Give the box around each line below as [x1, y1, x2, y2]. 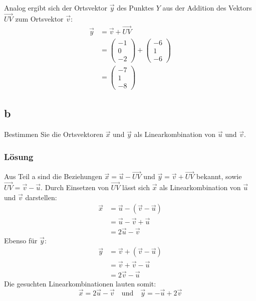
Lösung [4, 150, 34, 163]
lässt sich [122, 182, 150, 193]
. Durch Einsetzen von [41, 182, 109, 193]
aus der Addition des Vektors [162, 3, 252, 13]
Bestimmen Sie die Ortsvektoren [4, 129, 103, 139]
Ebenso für [4, 235, 38, 245]
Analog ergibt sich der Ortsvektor [4, 3, 108, 13]
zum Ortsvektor [15, 13, 64, 24]
